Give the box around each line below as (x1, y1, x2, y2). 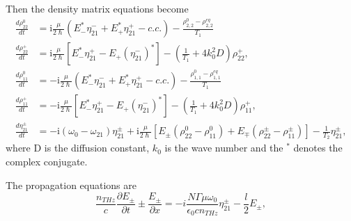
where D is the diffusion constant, (6, 140, 150, 155)
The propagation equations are (6, 177, 137, 192)
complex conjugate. (6, 154, 88, 169)
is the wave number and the (164, 140, 283, 155)
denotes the (293, 140, 343, 155)
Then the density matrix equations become (6, 1, 189, 15)
